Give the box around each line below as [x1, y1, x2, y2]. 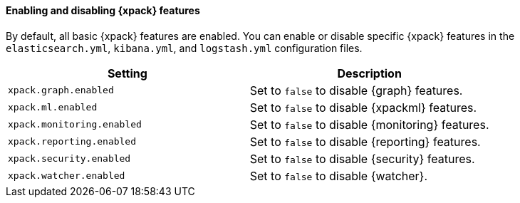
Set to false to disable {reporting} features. [249, 134, 481, 149]
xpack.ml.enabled [8, 102, 98, 113]
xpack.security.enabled [8, 153, 131, 165]
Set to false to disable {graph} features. [249, 83, 463, 98]
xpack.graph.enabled [8, 85, 114, 96]
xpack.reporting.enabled [8, 136, 137, 147]
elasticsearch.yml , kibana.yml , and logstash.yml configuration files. [6, 41, 363, 54]
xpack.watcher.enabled [8, 170, 125, 182]
